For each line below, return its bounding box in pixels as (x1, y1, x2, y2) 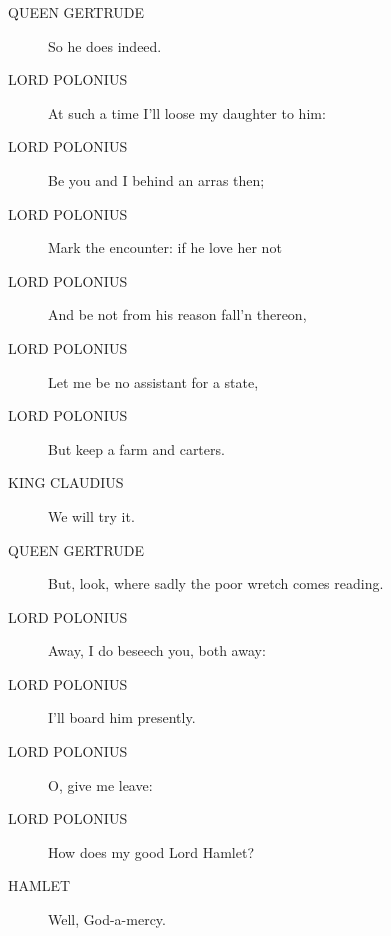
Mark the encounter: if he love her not (48, 237, 282, 258)
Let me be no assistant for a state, (48, 371, 259, 392)
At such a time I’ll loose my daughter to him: (48, 102, 326, 123)
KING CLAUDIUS (8, 472, 124, 493)
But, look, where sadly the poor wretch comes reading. (48, 573, 384, 594)
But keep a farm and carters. (48, 438, 225, 459)
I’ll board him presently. (48, 707, 196, 728)
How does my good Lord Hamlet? (48, 841, 255, 862)
